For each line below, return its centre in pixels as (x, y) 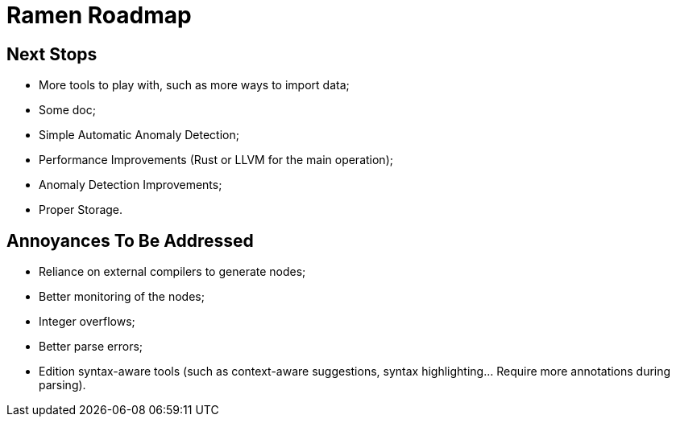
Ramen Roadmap (99, 15)
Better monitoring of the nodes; (122, 297)
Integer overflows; (87, 322)
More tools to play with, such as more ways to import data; (194, 85)
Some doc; (67, 110)
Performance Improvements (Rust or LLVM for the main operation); (216, 160)
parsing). (62, 385)
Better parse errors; (91, 347)
